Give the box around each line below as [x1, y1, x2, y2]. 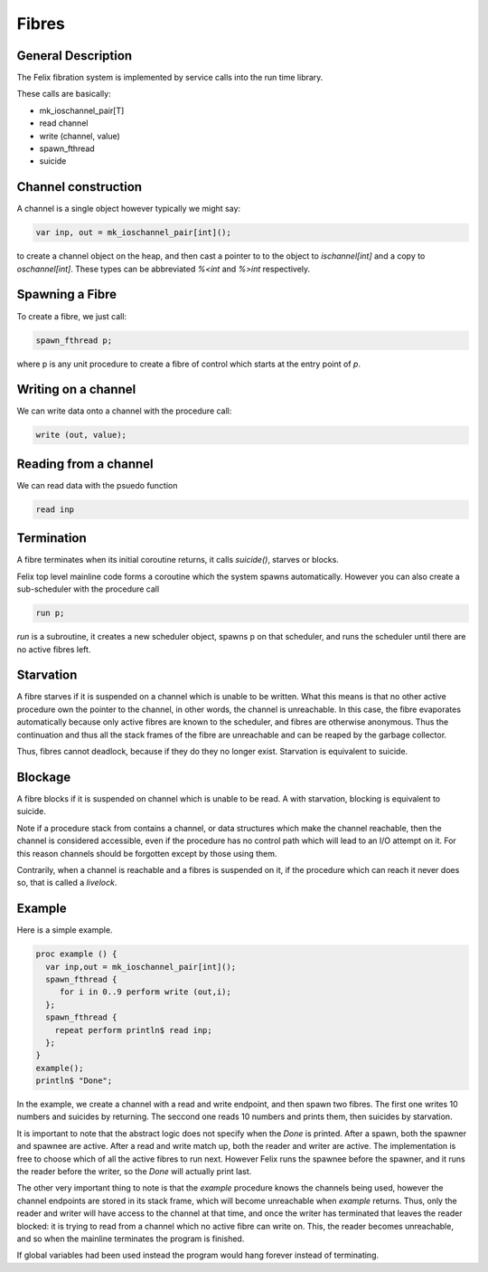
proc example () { [35, 949, 117, 959]
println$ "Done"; [35, 1076, 113, 1086]
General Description [16, 48, 133, 63]
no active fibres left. [16, 643, 91, 655]
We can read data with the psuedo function [16, 479, 178, 490]
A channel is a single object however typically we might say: [16, 204, 241, 214]
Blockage [16, 769, 71, 784]
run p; [35, 608, 65, 619]
